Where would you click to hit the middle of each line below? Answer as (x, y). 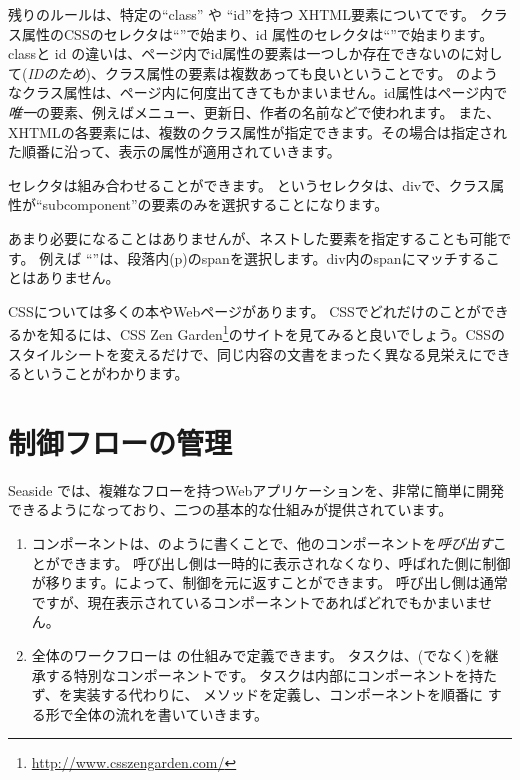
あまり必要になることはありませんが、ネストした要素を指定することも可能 (253, 237)
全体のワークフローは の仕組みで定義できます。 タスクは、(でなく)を (258, 655)
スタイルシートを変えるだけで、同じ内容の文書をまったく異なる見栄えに (245, 353)
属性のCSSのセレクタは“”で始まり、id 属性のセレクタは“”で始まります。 (257, 33)
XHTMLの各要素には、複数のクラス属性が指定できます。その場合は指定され (258, 131)
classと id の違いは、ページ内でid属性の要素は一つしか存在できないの (234, 53)
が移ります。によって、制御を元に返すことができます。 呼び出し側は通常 (269, 582)
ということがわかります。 (105, 373)
